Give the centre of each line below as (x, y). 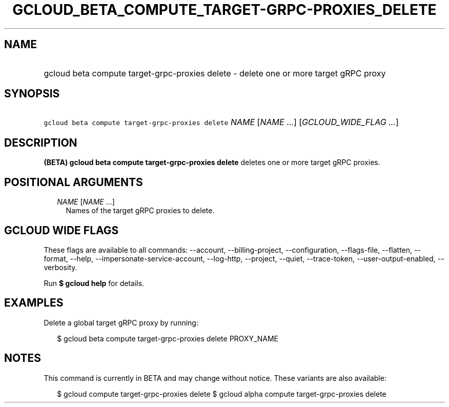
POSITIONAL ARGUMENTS (74, 182)
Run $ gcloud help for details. (94, 283)
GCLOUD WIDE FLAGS (62, 230)
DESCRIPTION (41, 143)
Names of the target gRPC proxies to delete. (140, 211)
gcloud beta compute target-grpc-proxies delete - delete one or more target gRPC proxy (215, 73)
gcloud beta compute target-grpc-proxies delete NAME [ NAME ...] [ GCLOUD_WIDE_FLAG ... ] (221, 122)
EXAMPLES (34, 303)
